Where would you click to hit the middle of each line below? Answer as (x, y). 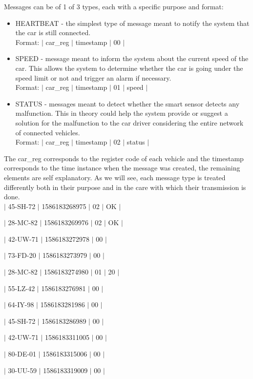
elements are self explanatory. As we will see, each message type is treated (115, 177)
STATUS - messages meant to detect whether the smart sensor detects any (127, 103)
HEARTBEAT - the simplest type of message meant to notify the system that (132, 23)
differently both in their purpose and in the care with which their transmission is (125, 187)
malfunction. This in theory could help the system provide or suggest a (122, 113)
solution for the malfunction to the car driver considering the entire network (129, 122)
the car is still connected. (53, 32)
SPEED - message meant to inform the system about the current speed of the (132, 58)
